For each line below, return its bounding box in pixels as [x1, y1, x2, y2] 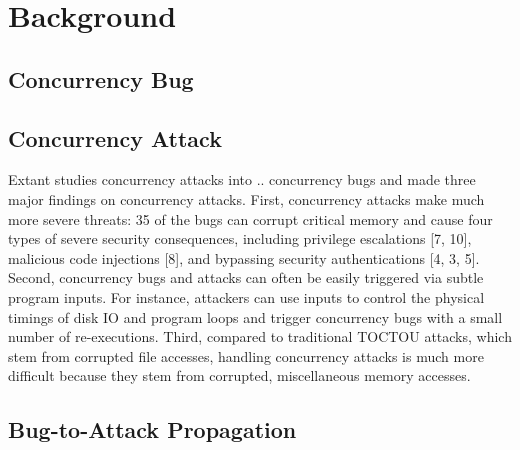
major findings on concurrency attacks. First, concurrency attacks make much [8, 188, 485, 209]
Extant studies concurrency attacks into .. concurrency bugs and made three [8, 169, 476, 190]
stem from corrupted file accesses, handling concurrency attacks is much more [8, 345, 484, 366]
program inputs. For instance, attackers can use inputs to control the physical [8, 286, 485, 307]
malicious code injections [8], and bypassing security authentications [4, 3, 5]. [8, 247, 480, 268]
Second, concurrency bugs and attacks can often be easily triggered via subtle [8, 267, 484, 288]
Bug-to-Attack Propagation [8, 414, 297, 445]
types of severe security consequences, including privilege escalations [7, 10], [8, 228, 472, 249]
